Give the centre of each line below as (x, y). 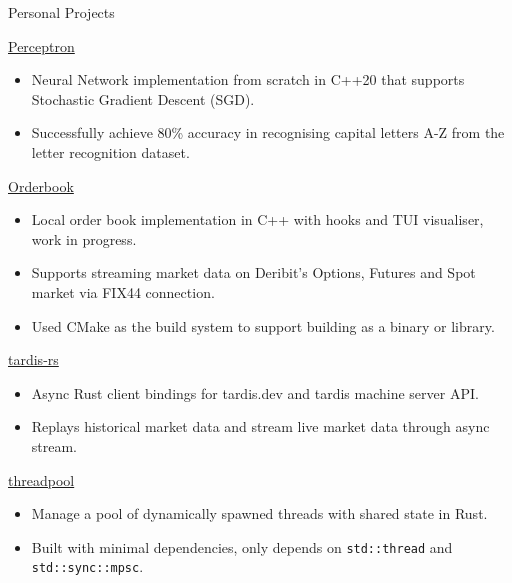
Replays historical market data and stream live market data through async (260, 426)
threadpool (41, 479)
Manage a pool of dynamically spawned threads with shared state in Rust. (259, 513)
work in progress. (84, 238)
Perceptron (41, 45)
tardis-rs (33, 359)
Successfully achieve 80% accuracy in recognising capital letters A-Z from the (268, 132)
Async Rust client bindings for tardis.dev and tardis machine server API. (255, 392)
